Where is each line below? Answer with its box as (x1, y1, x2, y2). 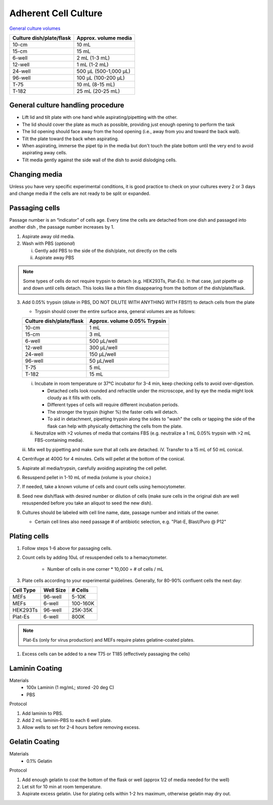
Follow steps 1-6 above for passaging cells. (22, 545, 112, 551)
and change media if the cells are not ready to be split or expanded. (9, 190, 151, 197)
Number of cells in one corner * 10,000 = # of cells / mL (47, 566, 164, 572)
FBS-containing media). (34, 437, 84, 443)
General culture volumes (9, 25, 61, 31)
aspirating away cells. (22, 150, 68, 156)
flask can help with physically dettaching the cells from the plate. (47, 423, 183, 429)
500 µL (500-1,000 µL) (76, 67, 131, 74)
